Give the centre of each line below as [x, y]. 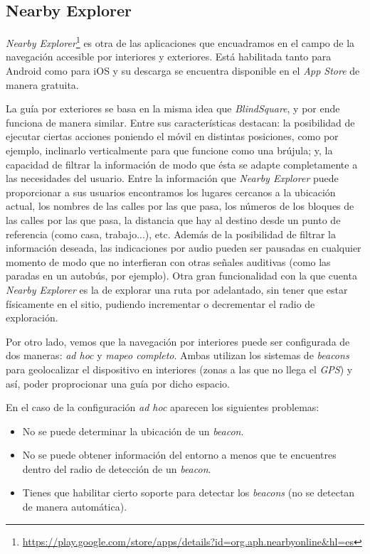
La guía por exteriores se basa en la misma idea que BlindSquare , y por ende [173, 108]
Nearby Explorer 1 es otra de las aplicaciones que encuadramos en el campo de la [180, 42]
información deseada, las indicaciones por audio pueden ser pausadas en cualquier [184, 248]
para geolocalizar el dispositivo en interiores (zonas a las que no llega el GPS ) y [179, 369]
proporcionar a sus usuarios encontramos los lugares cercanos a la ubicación [171, 192]
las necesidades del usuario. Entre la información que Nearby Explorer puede [172, 178]
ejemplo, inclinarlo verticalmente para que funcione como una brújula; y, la [169, 150]
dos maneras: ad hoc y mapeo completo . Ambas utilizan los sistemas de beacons [178, 355]
